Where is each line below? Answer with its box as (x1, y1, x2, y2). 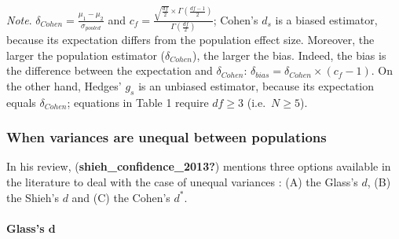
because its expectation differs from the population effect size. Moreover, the (6, 31, 375, 48)
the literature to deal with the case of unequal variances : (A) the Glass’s (6, 174, 358, 189)
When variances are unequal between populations (6, 127, 327, 147)
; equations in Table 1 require (67, 94, 209, 110)
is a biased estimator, (275, 11, 378, 28)
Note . (6, 11, 32, 28)
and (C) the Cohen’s (71, 189, 170, 205)
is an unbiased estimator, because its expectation (138, 77, 374, 94)
